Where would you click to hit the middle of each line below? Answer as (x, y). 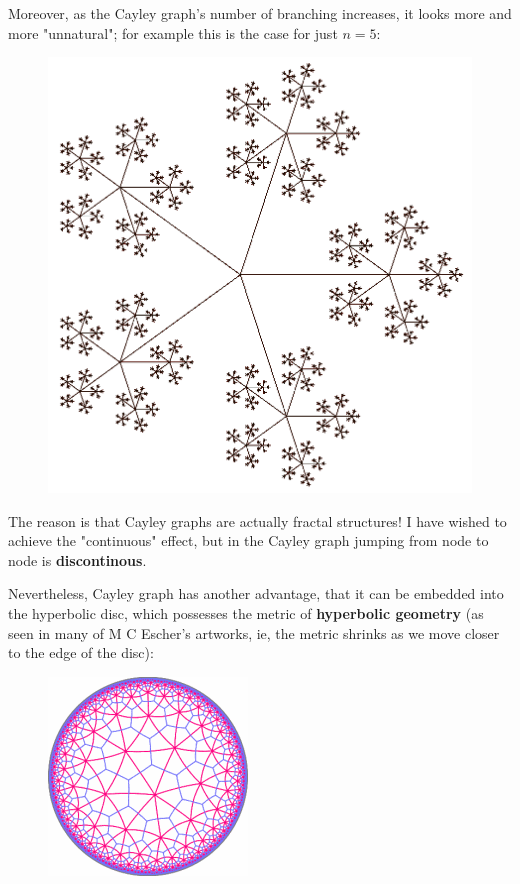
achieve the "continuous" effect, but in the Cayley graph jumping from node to (248, 540)
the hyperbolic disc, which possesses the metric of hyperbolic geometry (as (246, 613)
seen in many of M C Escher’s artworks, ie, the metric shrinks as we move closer (254, 632)
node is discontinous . (77, 559)
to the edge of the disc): (81, 652)
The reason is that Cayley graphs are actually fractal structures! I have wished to (257, 520)
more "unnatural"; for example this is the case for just (173, 32)
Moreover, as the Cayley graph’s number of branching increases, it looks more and (260, 13)
